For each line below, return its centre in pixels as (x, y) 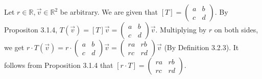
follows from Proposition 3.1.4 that (59, 65)
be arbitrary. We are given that (109, 12)
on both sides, (236, 29)
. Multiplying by (181, 29)
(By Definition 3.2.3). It (201, 47)
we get (14, 47)
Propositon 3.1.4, (31, 29)
